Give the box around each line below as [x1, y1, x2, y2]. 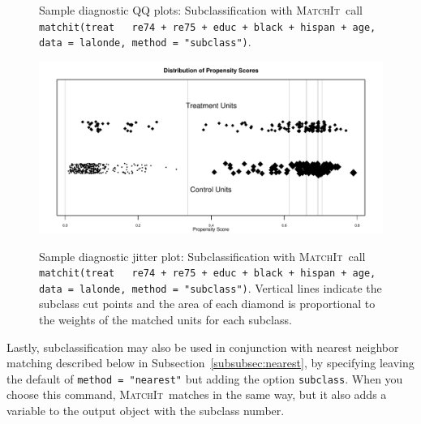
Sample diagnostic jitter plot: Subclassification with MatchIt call [39, 247, 366, 264]
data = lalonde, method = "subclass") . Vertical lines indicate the [39, 279, 382, 296]
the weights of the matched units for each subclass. [39, 311, 292, 328]
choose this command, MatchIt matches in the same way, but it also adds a [6, 386, 387, 403]
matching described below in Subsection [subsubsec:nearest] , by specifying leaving [6, 354, 415, 371]
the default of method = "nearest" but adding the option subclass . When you [6, 370, 403, 387]
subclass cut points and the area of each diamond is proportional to [39, 295, 376, 312]
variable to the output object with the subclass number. [6, 402, 285, 419]
